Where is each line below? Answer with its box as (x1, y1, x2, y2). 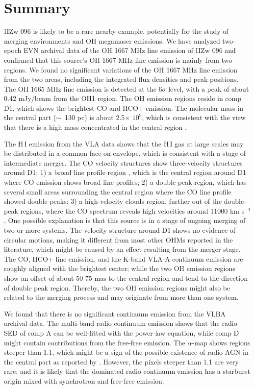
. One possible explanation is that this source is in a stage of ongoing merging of (4, 215, 246, 225)
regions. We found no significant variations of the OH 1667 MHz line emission (4, 64, 238, 74)
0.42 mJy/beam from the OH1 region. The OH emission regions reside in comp (4, 93, 242, 103)
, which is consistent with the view (142, 112, 246, 122)
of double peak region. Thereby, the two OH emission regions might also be (4, 282, 230, 292)
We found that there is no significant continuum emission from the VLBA (4, 308, 226, 318)
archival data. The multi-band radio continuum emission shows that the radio (4, 318, 237, 328)
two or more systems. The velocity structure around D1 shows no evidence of (4, 225, 236, 235)
